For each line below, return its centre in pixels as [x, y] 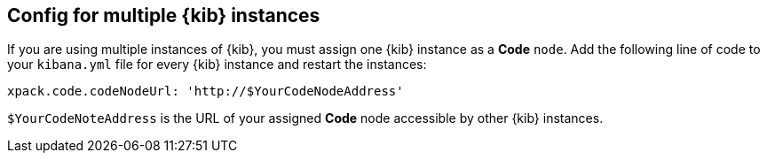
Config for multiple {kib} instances [164, 15]
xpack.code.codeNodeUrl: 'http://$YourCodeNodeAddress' [206, 91]
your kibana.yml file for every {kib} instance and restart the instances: [217, 65]
